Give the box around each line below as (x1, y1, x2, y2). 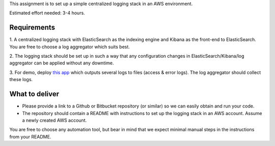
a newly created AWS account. (22, 117, 87, 123)
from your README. (9, 133, 51, 139)
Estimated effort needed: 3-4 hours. (9, 10, 85, 16)
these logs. (9, 77, 33, 83)
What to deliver (9, 90, 60, 98)
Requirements (9, 23, 56, 32)
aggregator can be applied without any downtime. (9, 60, 114, 66)
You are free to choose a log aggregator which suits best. (9, 44, 130, 50)
